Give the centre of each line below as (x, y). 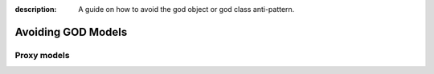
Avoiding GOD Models (71, 32)
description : (36, 9)
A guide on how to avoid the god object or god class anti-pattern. (186, 9)
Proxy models (42, 55)
